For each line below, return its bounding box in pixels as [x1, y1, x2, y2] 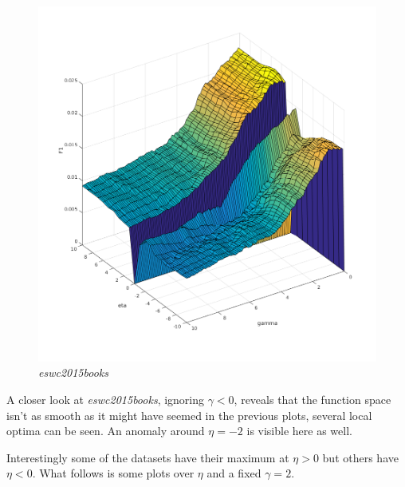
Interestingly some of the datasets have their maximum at [6, 449, 289, 465]
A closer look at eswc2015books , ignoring [6, 390, 205, 407]
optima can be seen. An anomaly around [6, 422, 205, 439]
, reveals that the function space [234, 390, 391, 407]
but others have [322, 449, 399, 465]
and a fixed [206, 465, 261, 481]
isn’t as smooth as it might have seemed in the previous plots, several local [6, 406, 372, 423]
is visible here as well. [246, 422, 352, 439]
